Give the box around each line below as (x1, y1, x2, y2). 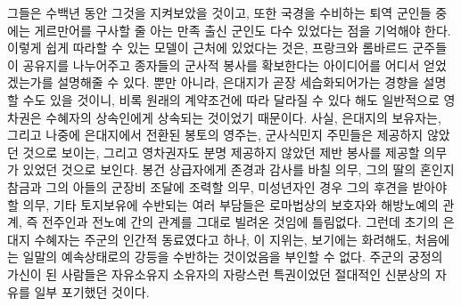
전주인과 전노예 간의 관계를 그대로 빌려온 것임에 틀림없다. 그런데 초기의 (41, 213, 440, 231)
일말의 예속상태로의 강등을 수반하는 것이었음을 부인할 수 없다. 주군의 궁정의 (22, 247, 443, 266)
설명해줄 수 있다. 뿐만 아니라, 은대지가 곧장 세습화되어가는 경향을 (57, 73, 419, 92)
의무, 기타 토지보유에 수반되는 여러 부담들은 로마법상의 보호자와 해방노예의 (22, 195, 439, 213)
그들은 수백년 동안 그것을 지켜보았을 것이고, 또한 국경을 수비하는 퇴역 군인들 (7, 4, 432, 21)
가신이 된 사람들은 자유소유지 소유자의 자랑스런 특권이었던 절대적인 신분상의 (7, 264, 432, 283)
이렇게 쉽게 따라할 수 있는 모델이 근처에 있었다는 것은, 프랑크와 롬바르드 (7, 38, 408, 57)
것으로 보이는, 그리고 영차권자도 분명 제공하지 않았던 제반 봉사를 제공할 (22, 142, 420, 161)
